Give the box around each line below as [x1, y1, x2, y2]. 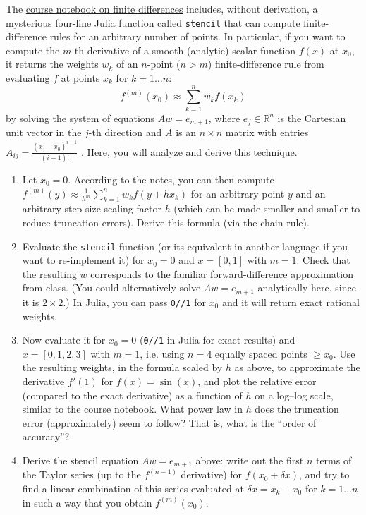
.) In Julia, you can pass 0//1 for [63, 294, 206, 309]
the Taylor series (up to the [22, 467, 141, 482]
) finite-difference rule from [207, 56, 324, 71]
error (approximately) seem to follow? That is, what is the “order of [22, 415, 317, 430]
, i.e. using [140, 346, 185, 360]
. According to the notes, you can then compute [68, 171, 274, 186]
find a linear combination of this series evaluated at [22, 480, 244, 495]
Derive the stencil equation [22, 452, 139, 467]
